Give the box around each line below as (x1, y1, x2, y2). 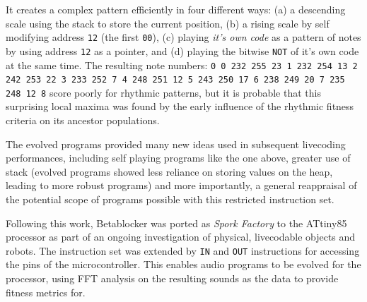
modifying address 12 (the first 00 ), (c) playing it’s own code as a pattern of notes (6, 30, 361, 44)
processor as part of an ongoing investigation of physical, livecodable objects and (6, 229, 356, 244)
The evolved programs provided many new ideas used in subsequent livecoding (6, 136, 346, 151)
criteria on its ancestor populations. (6, 113, 160, 128)
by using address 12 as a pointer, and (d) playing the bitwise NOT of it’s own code (6, 43, 359, 58)
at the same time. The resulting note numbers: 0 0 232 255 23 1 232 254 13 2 (6, 57, 358, 72)
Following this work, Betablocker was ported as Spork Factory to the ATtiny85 (6, 215, 347, 230)
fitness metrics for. (6, 284, 86, 299)
